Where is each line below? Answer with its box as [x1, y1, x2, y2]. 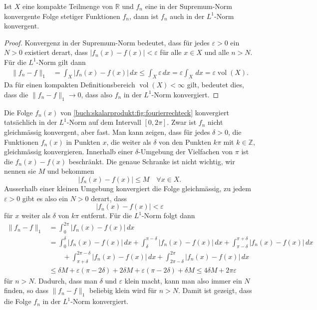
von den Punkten [159, 136, 211, 147]
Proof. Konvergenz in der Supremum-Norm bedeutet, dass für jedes [4, 37, 210, 47]
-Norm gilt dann [36, 56, 86, 67]
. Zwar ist [167, 117, 197, 127]
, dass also [81, 89, 112, 99]
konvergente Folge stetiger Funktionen [4, 10, 120, 21]
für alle [160, 47, 182, 57]
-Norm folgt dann [141, 210, 195, 221]
